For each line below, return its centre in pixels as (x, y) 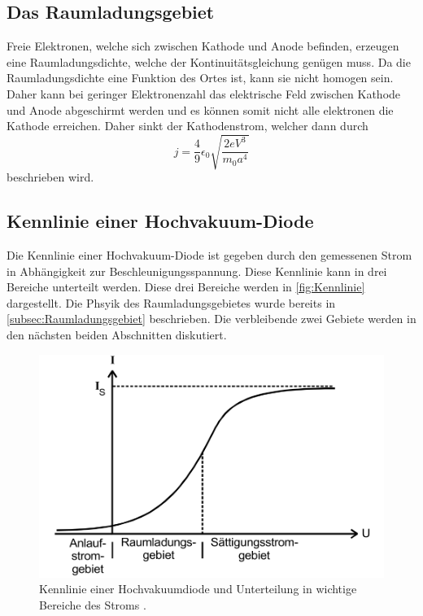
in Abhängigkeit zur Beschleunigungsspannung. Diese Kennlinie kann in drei (197, 271)
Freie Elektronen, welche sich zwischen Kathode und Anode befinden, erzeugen (203, 46)
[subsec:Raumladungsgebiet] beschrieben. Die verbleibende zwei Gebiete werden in (211, 319)
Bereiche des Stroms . (93, 605)
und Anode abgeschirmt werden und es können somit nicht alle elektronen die (200, 109)
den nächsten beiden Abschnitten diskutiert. (117, 335)
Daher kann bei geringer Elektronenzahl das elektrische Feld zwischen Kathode (204, 93)
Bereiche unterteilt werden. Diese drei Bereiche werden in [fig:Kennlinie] (186, 287)
